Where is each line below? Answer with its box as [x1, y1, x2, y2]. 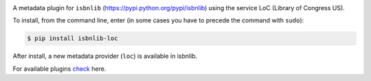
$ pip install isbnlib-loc [27, 35, 118, 42]
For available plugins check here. [12, 65, 106, 73]
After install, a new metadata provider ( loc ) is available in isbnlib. [12, 52, 198, 61]
